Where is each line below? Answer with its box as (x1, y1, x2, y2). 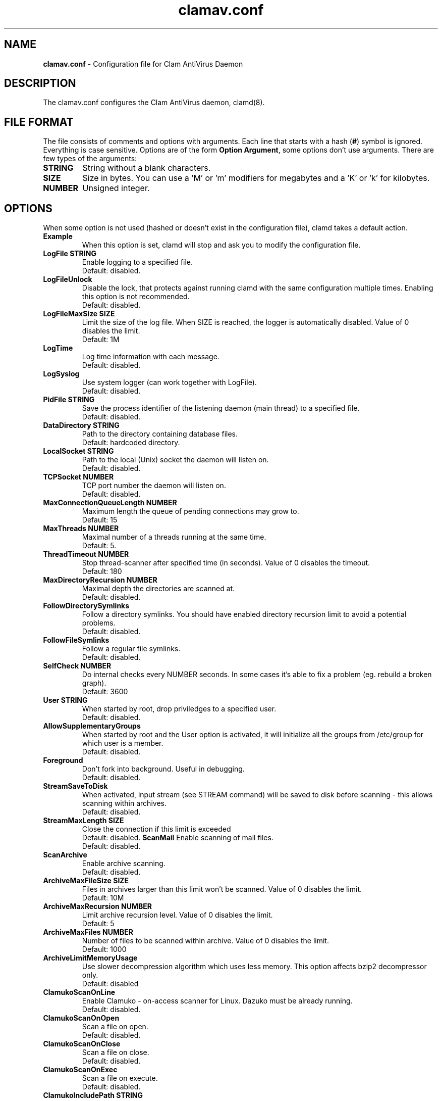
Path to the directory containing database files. (82, 429, 238, 439)
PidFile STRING (43, 395, 95, 404)
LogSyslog (43, 369, 80, 378)
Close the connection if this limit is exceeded (82, 825, 231, 834)
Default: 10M (82, 893, 124, 902)
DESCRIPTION (4, 77, 76, 90)
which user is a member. (82, 739, 163, 748)
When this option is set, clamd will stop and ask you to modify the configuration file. (82, 241, 361, 250)
